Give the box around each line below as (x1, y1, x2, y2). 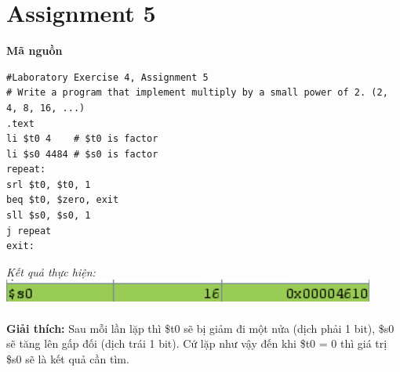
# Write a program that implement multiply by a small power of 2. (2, (6, 87, 388, 99)
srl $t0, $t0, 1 (6, 179, 91, 190)
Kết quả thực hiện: (6, 263, 96, 280)
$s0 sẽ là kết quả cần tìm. (6, 350, 129, 367)
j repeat (6, 225, 52, 237)
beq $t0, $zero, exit (6, 194, 119, 206)
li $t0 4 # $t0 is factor (6, 133, 158, 145)
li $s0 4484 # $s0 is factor (6, 148, 158, 160)
